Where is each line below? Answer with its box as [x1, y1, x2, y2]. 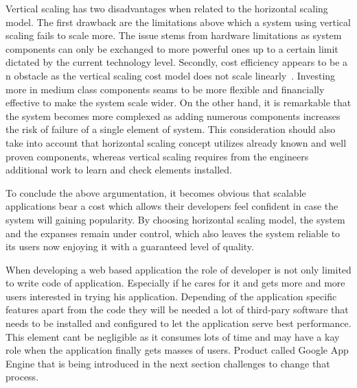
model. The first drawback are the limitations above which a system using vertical [5, 14, 351, 29]
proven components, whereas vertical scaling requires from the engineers [5, 149, 309, 163]
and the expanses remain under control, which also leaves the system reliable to [5, 226, 341, 240]
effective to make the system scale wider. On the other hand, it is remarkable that [5, 95, 352, 110]
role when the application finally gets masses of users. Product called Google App [5, 343, 349, 357]
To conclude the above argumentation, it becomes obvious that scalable [5, 185, 306, 199]
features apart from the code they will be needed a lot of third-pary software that [5, 302, 349, 317]
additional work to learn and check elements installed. [5, 162, 233, 177]
